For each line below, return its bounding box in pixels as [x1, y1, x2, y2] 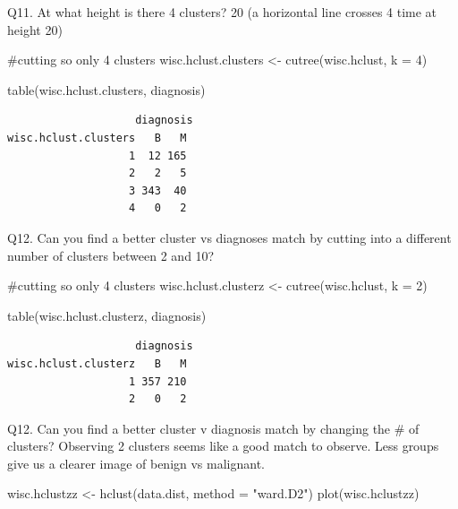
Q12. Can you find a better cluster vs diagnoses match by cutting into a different [7, 228, 452, 246]
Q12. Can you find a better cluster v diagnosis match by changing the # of [7, 418, 420, 437]
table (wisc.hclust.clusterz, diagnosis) [7, 306, 207, 324]
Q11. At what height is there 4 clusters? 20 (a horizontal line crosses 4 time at [7, 3, 437, 21]
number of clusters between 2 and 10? [7, 246, 215, 264]
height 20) [7, 20, 63, 39]
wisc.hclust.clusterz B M [7, 357, 187, 370]
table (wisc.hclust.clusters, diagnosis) [7, 80, 206, 99]
